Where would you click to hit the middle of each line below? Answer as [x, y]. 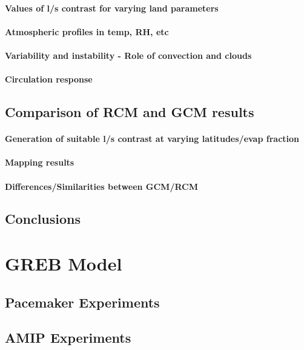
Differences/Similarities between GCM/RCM [102, 186]
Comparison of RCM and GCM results [130, 112]
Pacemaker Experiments [82, 302]
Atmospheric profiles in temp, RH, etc [87, 31]
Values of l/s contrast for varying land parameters [112, 8]
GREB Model [64, 264]
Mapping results [40, 162]
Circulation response [49, 79]
